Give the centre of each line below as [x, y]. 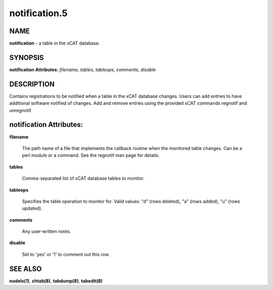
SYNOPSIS [27, 57]
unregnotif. [21, 110]
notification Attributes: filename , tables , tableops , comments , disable [83, 69]
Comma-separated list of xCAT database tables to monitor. [83, 178]
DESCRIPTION [32, 84]
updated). [32, 208]
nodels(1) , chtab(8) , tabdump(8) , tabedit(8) [56, 281]
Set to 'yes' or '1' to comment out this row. [66, 254]
